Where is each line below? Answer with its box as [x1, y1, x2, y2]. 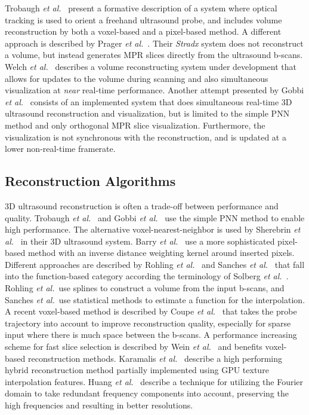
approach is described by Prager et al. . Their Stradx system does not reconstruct [5, 36, 304, 49]
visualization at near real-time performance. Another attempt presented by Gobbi [5, 84, 304, 96]
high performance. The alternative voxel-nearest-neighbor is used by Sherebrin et [5, 223, 301, 236]
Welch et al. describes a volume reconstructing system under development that [5, 60, 296, 72]
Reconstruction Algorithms [5, 172, 176, 190]
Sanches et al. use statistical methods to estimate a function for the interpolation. [5, 293, 305, 306]
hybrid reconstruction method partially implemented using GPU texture [5, 364, 269, 376]
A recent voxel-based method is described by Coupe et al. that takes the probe [5, 305, 297, 318]
